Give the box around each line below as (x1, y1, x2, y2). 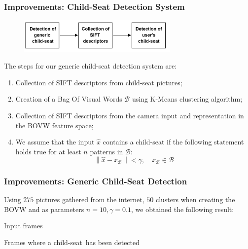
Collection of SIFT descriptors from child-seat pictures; (15, 77, 182, 87)
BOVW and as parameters (4, 204, 84, 214)
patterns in (90, 146, 123, 156)
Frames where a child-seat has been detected (4, 237, 140, 247)
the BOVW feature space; (15, 120, 94, 130)
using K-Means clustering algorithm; (132, 94, 243, 104)
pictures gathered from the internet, (36, 194, 144, 204)
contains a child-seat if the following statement (103, 137, 244, 147)
